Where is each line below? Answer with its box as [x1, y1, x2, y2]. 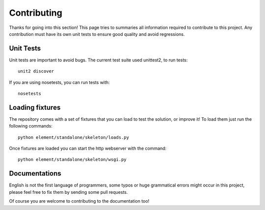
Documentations [9, 169, 61, 178]
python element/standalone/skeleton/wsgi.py [18, 157, 127, 162]
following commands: [9, 123, 53, 129]
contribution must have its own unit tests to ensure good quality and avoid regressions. [9, 31, 185, 37]
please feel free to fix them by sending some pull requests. [9, 189, 128, 195]
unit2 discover [18, 69, 54, 74]
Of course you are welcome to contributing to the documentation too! [9, 198, 150, 204]
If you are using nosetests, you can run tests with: [9, 79, 110, 85]
